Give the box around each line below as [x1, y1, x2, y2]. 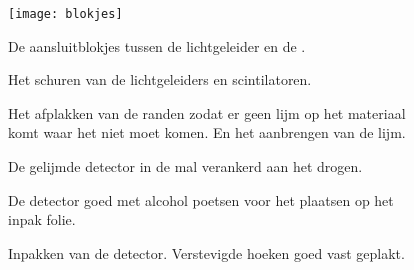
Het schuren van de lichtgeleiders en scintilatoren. [8, 69, 312, 90]
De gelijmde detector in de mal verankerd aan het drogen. [8, 156, 363, 177]
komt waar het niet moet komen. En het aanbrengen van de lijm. [8, 122, 406, 143]
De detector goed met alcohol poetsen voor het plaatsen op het [8, 189, 394, 210]
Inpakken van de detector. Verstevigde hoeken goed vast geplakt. [8, 242, 405, 263]
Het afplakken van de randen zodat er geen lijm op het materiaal [8, 102, 406, 123]
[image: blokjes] [8, 7, 123, 21]
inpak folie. [8, 209, 76, 230]
